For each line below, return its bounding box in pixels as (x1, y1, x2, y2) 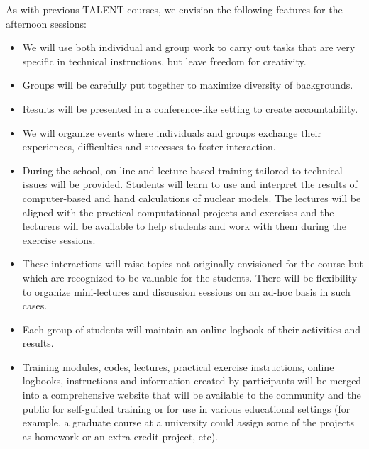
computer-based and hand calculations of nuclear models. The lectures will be (22, 190, 361, 205)
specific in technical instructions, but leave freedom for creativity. (22, 53, 307, 68)
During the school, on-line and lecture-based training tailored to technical (22, 162, 343, 177)
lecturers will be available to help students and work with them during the (22, 218, 346, 233)
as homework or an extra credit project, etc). (22, 428, 218, 443)
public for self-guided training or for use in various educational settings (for (22, 401, 351, 416)
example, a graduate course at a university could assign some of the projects (22, 415, 355, 430)
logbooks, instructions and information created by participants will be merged (22, 373, 362, 388)
